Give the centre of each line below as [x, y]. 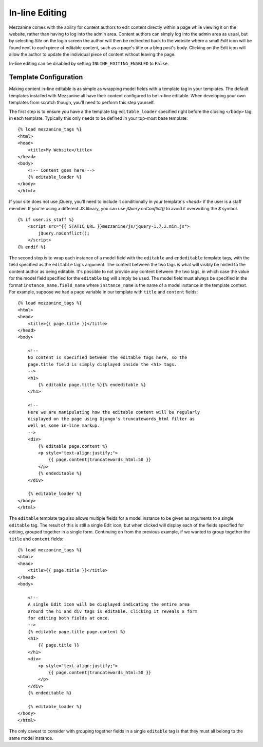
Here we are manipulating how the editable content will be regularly [114, 412]
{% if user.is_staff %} [46, 220]
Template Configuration [46, 77]
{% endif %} [32, 247]
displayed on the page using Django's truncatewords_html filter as [111, 419]
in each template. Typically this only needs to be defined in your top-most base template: [98, 118]
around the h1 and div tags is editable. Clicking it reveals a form [113, 611]
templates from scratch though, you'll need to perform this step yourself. [82, 103]
